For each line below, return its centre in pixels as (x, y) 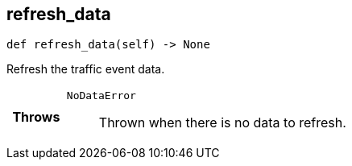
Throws (36, 116)
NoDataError (101, 96)
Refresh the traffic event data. (86, 69)
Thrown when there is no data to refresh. (222, 123)
